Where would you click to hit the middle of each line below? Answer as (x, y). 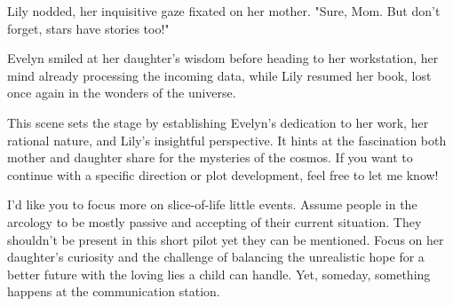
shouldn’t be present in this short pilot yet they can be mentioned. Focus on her (226, 239)
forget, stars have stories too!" (88, 28)
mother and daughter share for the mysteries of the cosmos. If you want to (210, 157)
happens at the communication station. (114, 291)
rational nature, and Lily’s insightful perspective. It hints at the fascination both (227, 140)
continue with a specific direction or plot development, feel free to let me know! (223, 174)
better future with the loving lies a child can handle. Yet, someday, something (219, 274)
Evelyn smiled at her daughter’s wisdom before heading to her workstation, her (223, 58)
